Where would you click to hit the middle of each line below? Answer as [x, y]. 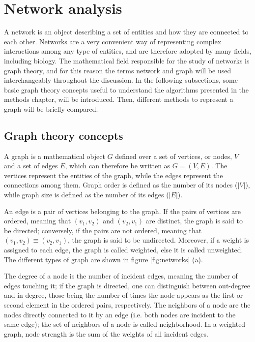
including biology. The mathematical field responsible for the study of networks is [127, 60]
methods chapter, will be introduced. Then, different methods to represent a [119, 99]
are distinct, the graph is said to [194, 221]
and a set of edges [31, 166]
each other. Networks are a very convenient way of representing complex [113, 41]
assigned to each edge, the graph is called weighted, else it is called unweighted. [124, 250]
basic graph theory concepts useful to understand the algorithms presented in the [127, 89]
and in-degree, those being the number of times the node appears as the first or [124, 295]
